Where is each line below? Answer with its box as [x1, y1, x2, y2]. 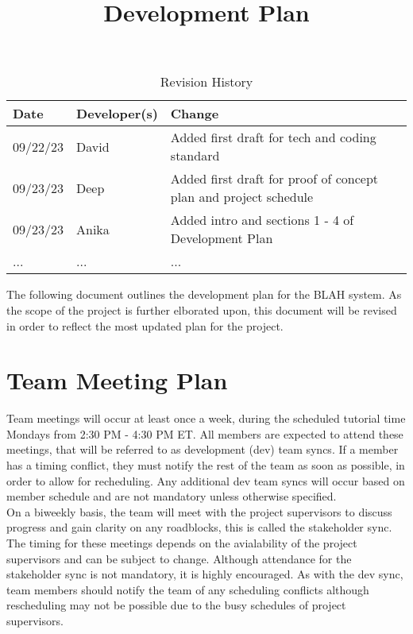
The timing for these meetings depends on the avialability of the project [6, 535, 357, 551]
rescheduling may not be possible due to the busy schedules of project [6, 597, 346, 613]
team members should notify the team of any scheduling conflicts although [6, 581, 369, 597]
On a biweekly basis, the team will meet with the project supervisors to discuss [6, 503, 392, 520]
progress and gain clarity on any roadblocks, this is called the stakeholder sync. [6, 519, 392, 535]
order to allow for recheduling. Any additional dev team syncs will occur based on [6, 472, 405, 489]
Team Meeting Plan [6, 364, 228, 396]
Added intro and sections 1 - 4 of [170, 211, 354, 230]
